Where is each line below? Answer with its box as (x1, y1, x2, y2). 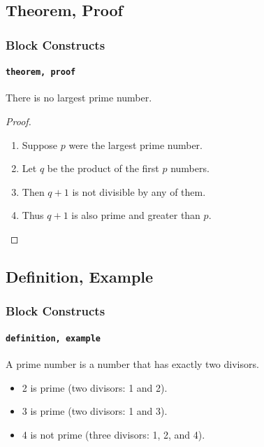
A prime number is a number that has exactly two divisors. (6, 357, 259, 371)
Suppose (22, 137, 58, 152)
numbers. (170, 161, 210, 176)
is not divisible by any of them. (72, 184, 206, 199)
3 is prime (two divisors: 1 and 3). (22, 404, 168, 418)
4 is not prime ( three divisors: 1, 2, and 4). (22, 427, 205, 441)
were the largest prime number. (68, 137, 203, 152)
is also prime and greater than (71, 208, 200, 222)
